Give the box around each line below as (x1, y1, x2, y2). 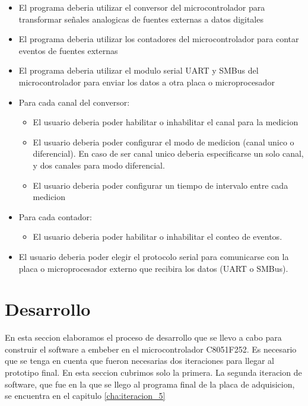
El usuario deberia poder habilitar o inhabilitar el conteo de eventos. (33, 230, 282, 243)
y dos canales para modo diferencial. (33, 158, 165, 171)
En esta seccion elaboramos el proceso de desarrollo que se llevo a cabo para (5, 331, 282, 344)
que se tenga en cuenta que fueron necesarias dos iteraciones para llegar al (5, 354, 274, 367)
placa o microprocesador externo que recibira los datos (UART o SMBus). (18, 262, 288, 274)
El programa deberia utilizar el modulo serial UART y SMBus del (18, 64, 259, 77)
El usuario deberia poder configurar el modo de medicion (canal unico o (33, 135, 294, 148)
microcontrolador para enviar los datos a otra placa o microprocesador (18, 75, 275, 88)
